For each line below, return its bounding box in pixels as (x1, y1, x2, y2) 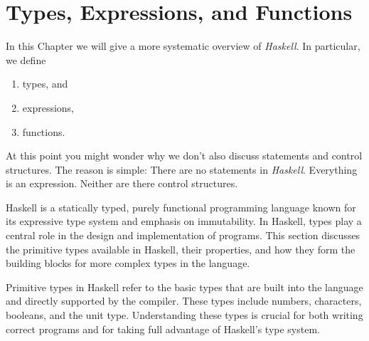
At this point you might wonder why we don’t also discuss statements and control (6, 148, 363, 163)
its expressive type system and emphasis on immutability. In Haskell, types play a (6, 214, 362, 229)
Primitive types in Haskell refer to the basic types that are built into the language (6, 279, 363, 294)
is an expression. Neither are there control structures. (6, 176, 238, 191)
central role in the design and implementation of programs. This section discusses (6, 228, 360, 243)
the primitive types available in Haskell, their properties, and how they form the (6, 241, 355, 256)
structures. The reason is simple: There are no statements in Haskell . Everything (6, 162, 358, 177)
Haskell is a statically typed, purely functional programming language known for (6, 199, 356, 214)
